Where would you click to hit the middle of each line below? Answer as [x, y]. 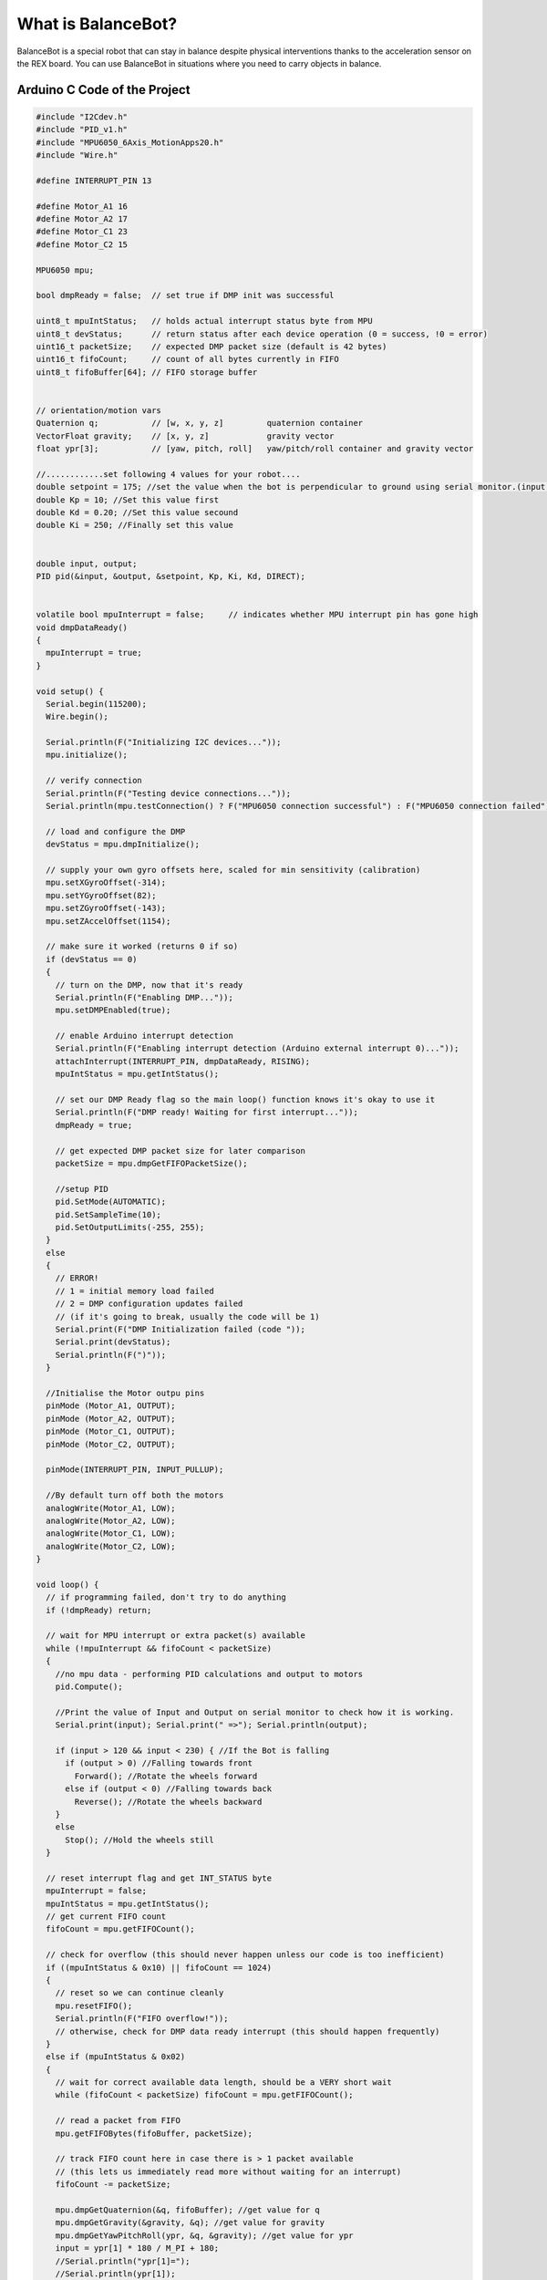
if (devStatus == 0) [92, 959]
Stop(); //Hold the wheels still [139, 1840]
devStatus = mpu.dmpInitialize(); [123, 845]
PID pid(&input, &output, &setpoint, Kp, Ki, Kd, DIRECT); [170, 576]
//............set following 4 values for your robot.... [168, 474]
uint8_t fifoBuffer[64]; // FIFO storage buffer [147, 372]
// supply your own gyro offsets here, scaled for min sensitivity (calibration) [233, 870]
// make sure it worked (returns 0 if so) [142, 947]
